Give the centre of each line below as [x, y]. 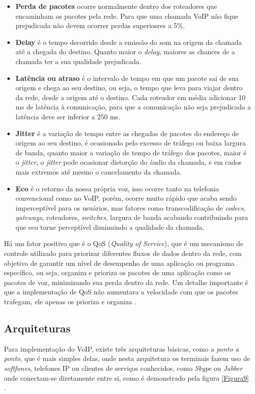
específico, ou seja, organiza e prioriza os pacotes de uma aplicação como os [117, 272]
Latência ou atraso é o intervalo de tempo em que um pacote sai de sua [127, 78]
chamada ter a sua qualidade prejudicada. [78, 61]
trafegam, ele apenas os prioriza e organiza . [70, 302]
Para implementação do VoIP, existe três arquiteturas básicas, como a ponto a [121, 348]
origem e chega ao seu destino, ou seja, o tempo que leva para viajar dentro [129, 88]
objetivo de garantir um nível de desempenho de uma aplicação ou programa [119, 263]
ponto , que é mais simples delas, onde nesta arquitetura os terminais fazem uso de [127, 358]
